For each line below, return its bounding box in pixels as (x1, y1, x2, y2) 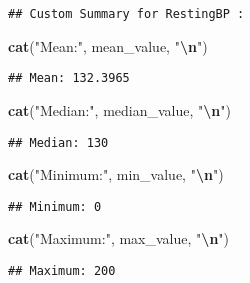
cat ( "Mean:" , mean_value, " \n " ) (8, 35, 208, 56)
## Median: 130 (8, 135, 109, 150)
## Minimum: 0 (8, 199, 102, 214)
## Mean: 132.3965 (8, 71, 130, 86)
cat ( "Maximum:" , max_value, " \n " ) (8, 228, 230, 249)
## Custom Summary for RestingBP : (8, 7, 245, 21)
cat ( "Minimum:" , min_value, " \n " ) (8, 164, 224, 185)
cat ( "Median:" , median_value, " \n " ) (8, 99, 231, 120)
